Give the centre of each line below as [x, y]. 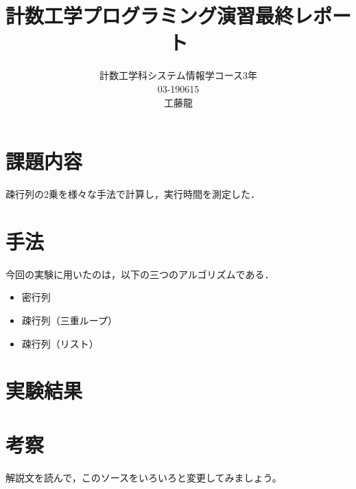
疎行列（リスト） [60, 343]
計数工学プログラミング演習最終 [150, 15]
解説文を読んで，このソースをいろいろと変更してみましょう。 [144, 477]
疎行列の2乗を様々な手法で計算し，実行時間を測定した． [133, 194]
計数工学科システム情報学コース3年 [178, 75]
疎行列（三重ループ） [69, 320]
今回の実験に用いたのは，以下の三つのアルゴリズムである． [140, 274]
